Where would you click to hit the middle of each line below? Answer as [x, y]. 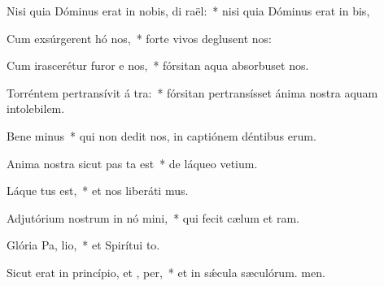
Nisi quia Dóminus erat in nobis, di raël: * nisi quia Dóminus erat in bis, [188, 11]
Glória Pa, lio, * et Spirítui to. [83, 245]
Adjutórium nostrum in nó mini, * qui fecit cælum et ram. [153, 217]
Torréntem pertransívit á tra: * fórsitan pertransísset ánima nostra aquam [192, 92]
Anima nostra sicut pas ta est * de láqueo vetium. [132, 163]
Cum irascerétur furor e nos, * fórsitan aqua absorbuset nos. [158, 65]
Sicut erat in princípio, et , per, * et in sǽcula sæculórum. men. [166, 272]
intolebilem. [36, 108]
